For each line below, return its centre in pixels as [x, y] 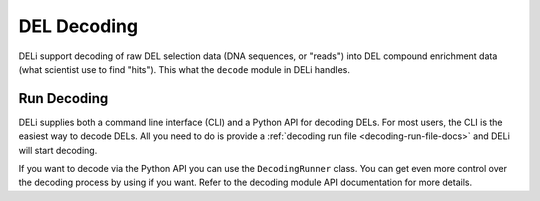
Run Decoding [63, 98]
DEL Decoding [78, 26]
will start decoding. [58, 150]
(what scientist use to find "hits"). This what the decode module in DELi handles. [184, 69]
